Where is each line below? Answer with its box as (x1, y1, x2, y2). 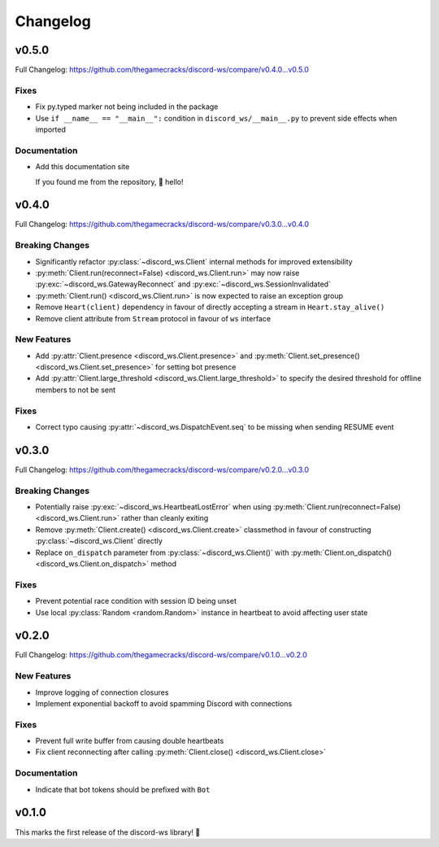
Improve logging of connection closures (35, 688, 169, 697)
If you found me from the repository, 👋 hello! (35, 177, 184, 186)
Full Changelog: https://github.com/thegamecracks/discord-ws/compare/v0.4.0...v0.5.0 (15, 65, 309, 75)
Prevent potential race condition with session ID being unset (35, 596, 237, 606)
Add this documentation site (35, 162, 130, 172)
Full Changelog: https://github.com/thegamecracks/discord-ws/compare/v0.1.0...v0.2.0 (15, 650, 308, 660)
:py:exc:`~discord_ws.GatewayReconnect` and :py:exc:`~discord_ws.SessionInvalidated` (35, 279, 331, 289)
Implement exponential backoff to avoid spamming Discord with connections (35, 698, 293, 708)
